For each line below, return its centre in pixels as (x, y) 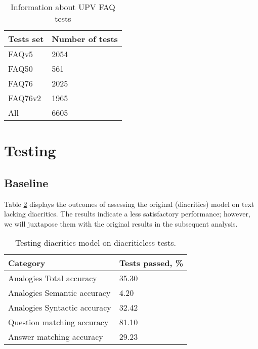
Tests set (26, 39)
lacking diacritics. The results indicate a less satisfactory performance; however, (127, 214)
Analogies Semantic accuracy (59, 293)
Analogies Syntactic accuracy (60, 308)
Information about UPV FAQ (63, 7)
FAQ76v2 (25, 98)
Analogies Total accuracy (53, 278)
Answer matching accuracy (56, 337)
